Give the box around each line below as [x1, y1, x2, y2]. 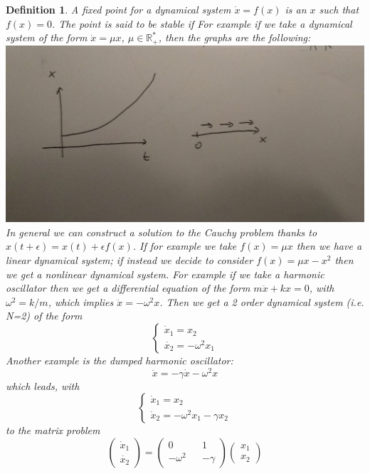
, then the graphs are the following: [158, 30, 311, 45]
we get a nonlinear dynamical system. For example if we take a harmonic [6, 266, 324, 281]
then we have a [296, 238, 362, 253]
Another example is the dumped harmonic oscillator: [6, 352, 233, 367]
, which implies [48, 294, 114, 309]
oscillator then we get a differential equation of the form [6, 280, 250, 295]
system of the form [6, 30, 88, 45]
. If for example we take [132, 238, 237, 253]
